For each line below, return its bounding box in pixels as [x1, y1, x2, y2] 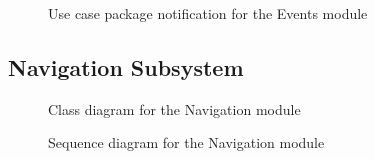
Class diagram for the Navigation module [48, 98, 301, 119]
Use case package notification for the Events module [48, 3, 368, 23]
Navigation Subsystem [8, 51, 244, 82]
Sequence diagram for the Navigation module [48, 132, 325, 153]
